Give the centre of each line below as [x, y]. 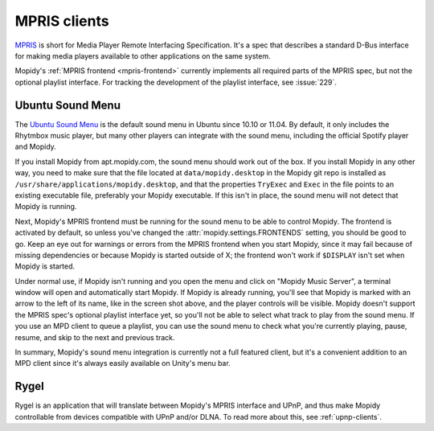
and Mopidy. [35, 147]
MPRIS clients [62, 21]
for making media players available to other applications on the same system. [143, 55]
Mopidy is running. [46, 207]
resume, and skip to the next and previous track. [95, 337]
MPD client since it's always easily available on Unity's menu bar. [123, 363]
